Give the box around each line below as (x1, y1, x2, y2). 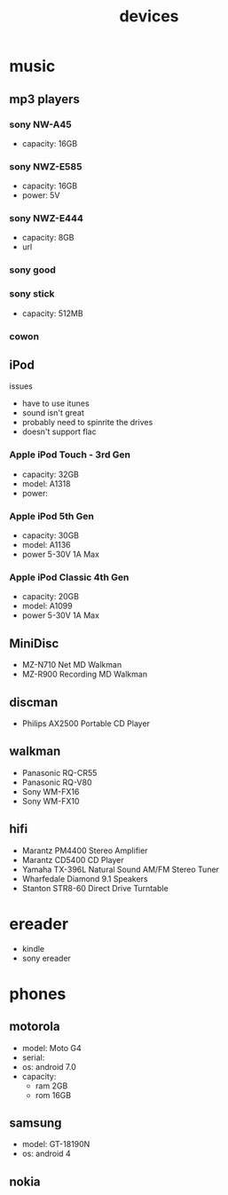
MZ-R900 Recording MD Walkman (21, 669, 148, 680)
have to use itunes (21, 398, 90, 409)
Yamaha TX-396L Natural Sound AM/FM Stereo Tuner (21, 864, 220, 874)
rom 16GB (35, 1089, 72, 1100)
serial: (21, 1052, 45, 1063)
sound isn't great (21, 408, 84, 418)
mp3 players (9, 91, 80, 107)
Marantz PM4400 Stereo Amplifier (21, 845, 148, 856)
